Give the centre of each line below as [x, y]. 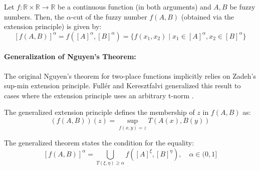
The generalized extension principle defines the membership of [99, 112]
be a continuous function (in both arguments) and [135, 7]
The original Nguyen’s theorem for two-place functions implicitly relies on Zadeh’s [130, 75]
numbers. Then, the [34, 16]
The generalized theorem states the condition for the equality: [99, 143]
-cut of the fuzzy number [109, 16]
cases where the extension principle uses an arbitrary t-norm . [99, 95]
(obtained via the [208, 16]
